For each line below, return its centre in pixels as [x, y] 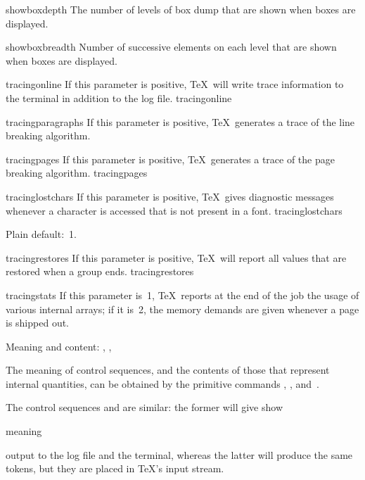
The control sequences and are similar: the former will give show [145, 407]
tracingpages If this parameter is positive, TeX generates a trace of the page [170, 159]
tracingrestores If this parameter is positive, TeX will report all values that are [176, 257]
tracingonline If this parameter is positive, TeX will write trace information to [175, 84]
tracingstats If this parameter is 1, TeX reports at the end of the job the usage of [182, 295]
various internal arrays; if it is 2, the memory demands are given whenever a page [182, 309]
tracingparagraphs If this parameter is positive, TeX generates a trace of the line [180, 121]
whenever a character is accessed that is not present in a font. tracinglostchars [174, 210]
